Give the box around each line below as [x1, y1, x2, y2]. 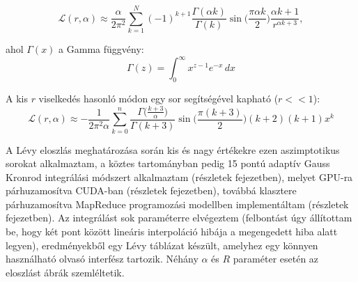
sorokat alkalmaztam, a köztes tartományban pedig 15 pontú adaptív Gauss [6, 156, 330, 171]
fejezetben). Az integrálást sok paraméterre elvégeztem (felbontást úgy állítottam [6, 210, 352, 225]
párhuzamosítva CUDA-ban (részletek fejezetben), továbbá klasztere [6, 183, 297, 198]
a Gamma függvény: [59, 42, 144, 56]
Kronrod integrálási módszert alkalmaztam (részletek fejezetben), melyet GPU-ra [6, 169, 353, 184]
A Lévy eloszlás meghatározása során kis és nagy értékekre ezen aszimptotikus [6, 142, 340, 157]
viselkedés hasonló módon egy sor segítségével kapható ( [38, 91, 279, 106]
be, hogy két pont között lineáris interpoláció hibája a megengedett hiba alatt [6, 224, 338, 239]
